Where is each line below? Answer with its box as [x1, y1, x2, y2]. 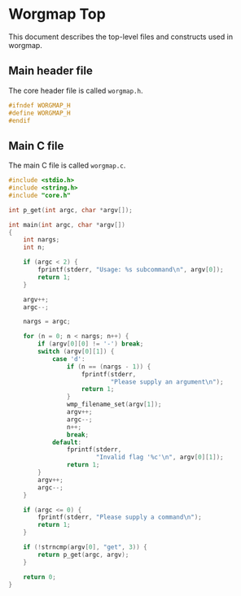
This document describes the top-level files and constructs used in [8, 32, 234, 41]
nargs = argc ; [23, 318, 71, 326]
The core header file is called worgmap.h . [8, 85, 144, 95]
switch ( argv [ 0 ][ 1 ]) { [37, 347, 115, 356]
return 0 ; [23, 572, 57, 581]
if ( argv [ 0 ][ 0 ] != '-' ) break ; [37, 340, 144, 348]
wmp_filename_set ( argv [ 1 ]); [66, 400, 162, 409]
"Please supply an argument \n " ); [110, 377, 224, 386]
